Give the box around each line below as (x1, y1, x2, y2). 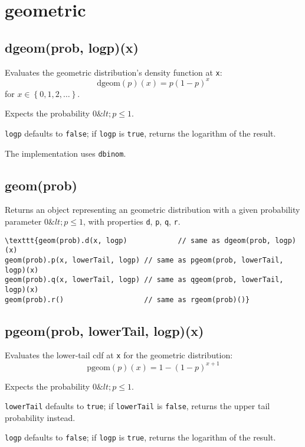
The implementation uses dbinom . (5, 147, 126, 159)
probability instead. (5, 411, 76, 423)
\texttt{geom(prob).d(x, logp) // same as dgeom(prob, (5, 236, 271, 245)
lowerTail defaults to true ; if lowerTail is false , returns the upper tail (5, 400, 270, 412)
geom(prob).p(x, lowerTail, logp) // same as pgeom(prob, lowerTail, (5, 256, 284, 264)
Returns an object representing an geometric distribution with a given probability (5, 203, 300, 216)
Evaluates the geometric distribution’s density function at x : (5, 66, 222, 78)
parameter (5, 215, 42, 228)
